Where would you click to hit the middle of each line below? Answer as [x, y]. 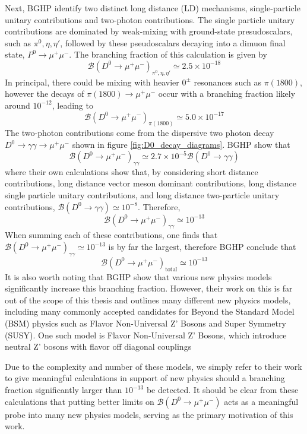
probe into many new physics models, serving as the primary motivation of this [149, 414]
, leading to [72, 105]
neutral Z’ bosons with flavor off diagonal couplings [98, 346]
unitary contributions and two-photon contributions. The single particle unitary [150, 19]
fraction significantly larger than [64, 389]
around [18, 105]
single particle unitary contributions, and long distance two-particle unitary [142, 195]
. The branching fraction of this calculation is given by [168, 54]
